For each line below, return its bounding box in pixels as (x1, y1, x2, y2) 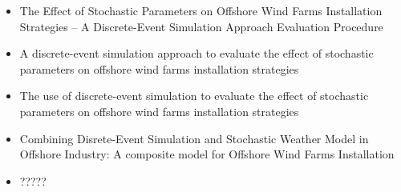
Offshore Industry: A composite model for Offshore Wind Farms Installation (19, 146, 395, 162)
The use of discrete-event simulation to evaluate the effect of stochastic (19, 87, 369, 104)
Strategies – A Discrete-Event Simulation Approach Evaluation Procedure (19, 18, 383, 34)
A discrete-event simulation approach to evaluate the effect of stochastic (19, 45, 374, 62)
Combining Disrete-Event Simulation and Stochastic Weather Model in (19, 130, 369, 146)
